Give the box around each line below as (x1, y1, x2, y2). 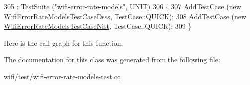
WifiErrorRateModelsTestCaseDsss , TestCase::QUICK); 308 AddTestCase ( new (4, 11, 247, 21)
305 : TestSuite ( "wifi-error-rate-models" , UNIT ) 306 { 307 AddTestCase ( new (4, 1, 241, 11)
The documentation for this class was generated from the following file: (4, 54, 220, 65)
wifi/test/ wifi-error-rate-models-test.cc (4, 71, 121, 81)
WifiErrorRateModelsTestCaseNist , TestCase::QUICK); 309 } (4, 21, 192, 31)
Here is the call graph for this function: (4, 37, 123, 48)
